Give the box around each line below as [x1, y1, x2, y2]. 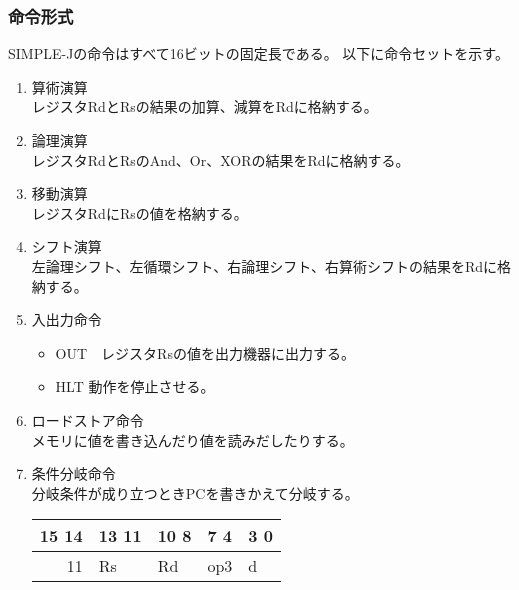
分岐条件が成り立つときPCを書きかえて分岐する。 [31, 482, 359, 503]
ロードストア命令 [31, 409, 144, 430]
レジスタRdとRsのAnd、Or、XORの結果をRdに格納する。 [31, 149, 410, 170]
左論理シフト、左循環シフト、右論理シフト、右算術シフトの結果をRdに [31, 255, 498, 276]
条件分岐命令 [31, 463, 116, 484]
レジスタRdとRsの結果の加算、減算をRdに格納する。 [31, 96, 378, 117]
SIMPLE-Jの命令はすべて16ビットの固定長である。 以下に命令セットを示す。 [8, 43, 509, 64]
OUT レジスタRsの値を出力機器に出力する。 [55, 342, 355, 363]
